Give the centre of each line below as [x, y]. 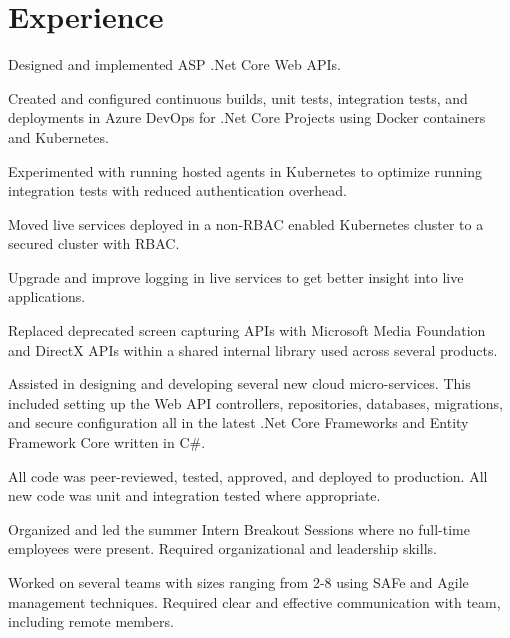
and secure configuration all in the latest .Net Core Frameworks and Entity [238, 422]
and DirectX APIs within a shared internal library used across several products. [253, 349]
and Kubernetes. [58, 136]
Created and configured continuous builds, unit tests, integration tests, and [238, 97]
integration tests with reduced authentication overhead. [178, 190]
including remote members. [91, 621]
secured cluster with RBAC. [94, 243]
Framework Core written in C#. [107, 442]
